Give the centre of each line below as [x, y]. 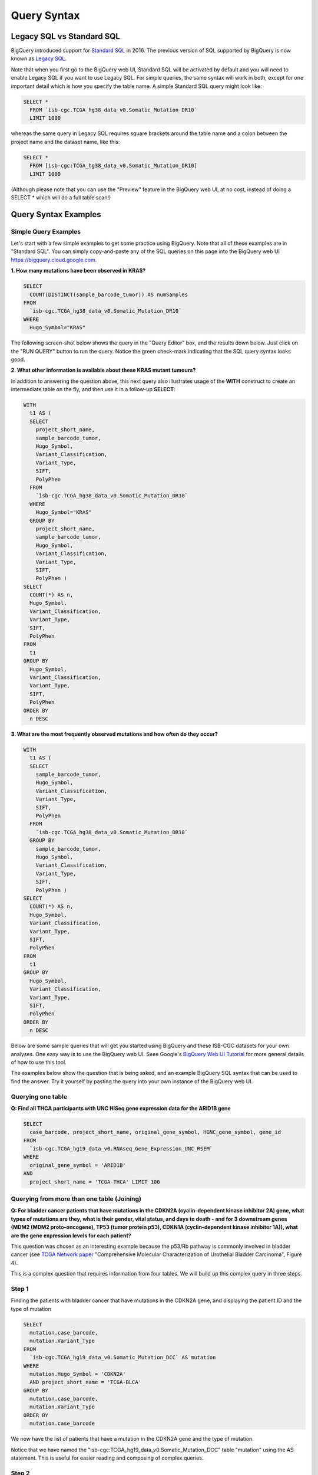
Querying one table [39, 1096]
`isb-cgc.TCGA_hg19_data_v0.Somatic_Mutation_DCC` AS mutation [123, 1358]
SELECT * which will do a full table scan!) [61, 197]
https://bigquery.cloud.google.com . [54, 260]
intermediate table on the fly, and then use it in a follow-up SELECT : [93, 389]
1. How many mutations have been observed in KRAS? [78, 271]
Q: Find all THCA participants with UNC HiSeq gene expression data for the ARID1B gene [121, 1108]
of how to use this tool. [39, 1062]
